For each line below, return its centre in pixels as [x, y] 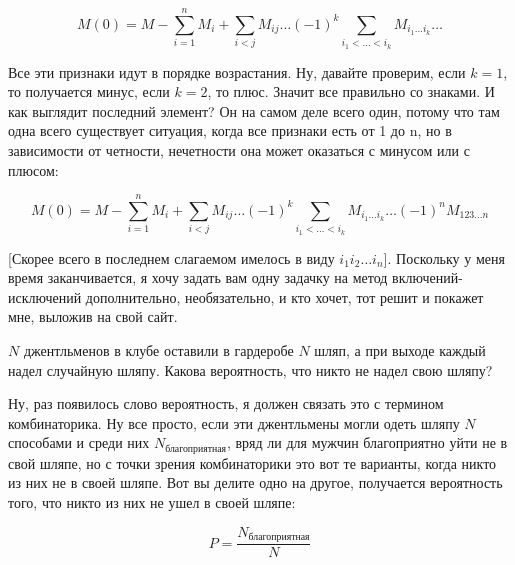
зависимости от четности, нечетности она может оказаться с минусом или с [239, 149]
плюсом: [33, 169]
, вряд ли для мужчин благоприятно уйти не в [367, 442]
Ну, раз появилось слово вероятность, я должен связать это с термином [226, 403]
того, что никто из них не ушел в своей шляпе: [152, 502]
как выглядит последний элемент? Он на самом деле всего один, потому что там [254, 110]
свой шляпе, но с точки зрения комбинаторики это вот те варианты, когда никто [252, 462]
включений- [427, 277]
